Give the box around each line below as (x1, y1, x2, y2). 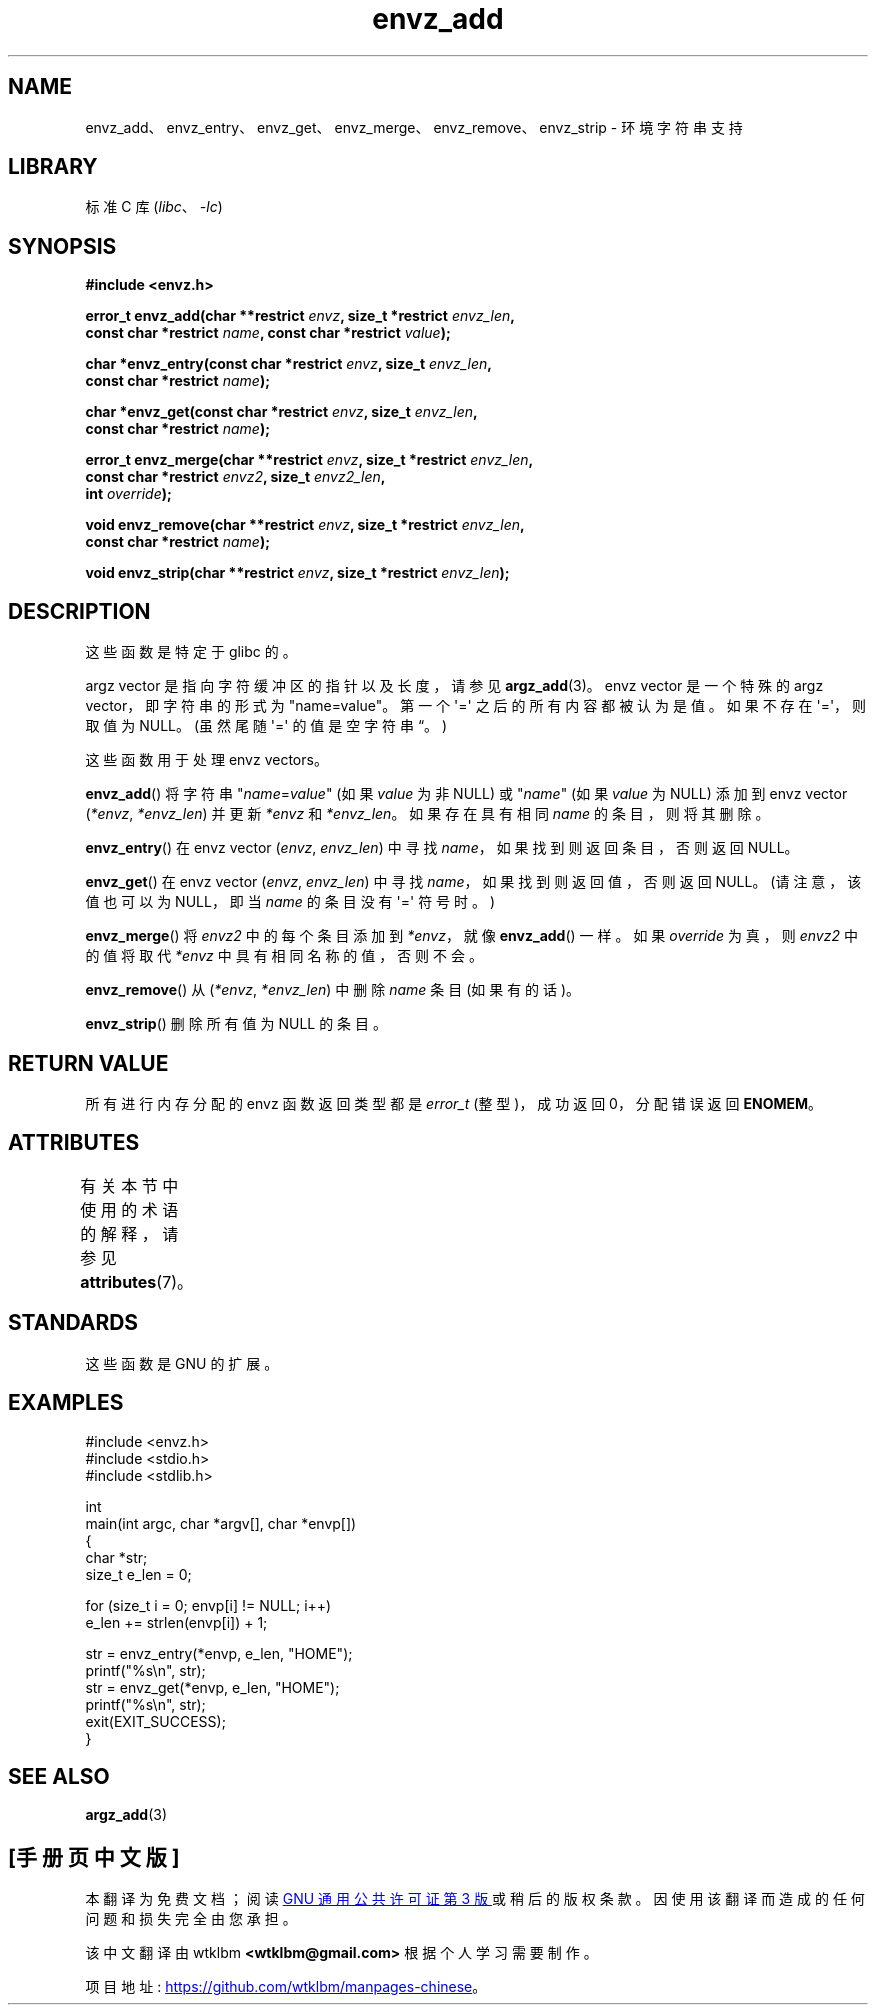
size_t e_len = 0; (85, 1565, 192, 1583)
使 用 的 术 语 (80, 1199, 179, 1220)
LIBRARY (8, 154, 98, 180)
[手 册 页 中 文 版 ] (8, 1844, 180, 1870)
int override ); (85, 485, 172, 503)
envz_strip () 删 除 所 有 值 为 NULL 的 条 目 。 (85, 1015, 387, 1033)
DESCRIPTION (8, 598, 151, 624)
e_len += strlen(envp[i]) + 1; (85, 1613, 268, 1631)
